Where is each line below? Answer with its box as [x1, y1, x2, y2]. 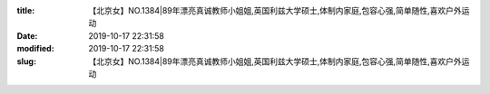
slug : [16, 55, 36, 67]
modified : [16, 43, 54, 54]
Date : [16, 30, 38, 41]
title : [16, 5, 35, 15]
